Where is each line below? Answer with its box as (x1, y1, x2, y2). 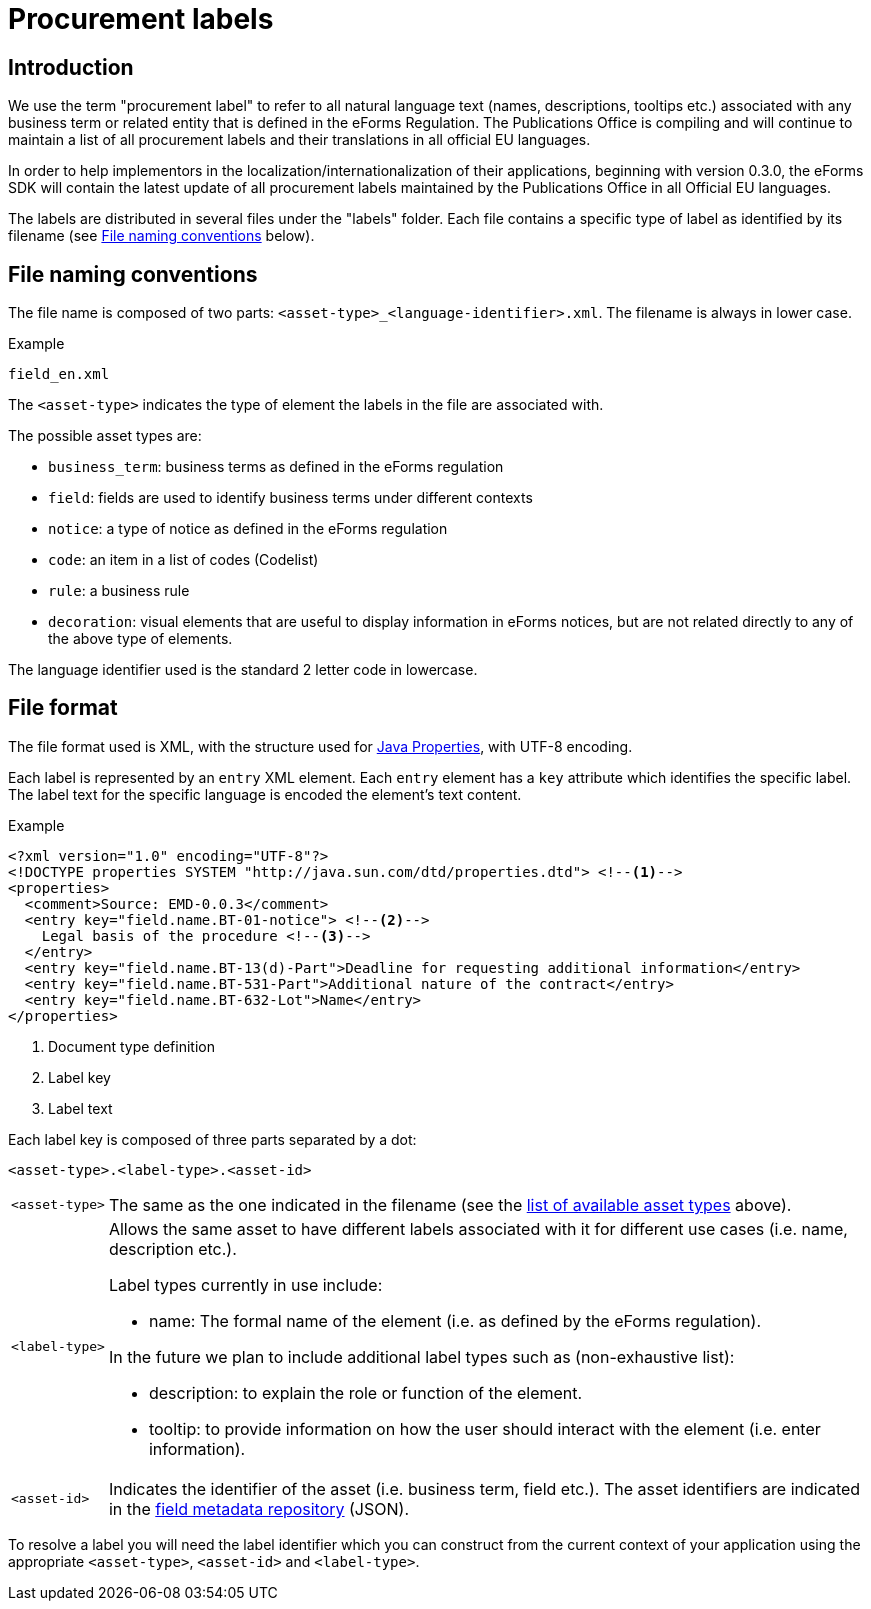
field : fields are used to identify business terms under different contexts (48, 489, 533, 507)
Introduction (8, 54, 134, 80)
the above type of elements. (48, 630, 233, 648)
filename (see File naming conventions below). (8, 227, 315, 245)
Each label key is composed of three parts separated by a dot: (8, 1130, 417, 1148)
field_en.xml (8, 366, 110, 383)
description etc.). (108, 1238, 237, 1259)
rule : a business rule (48, 582, 190, 600)
